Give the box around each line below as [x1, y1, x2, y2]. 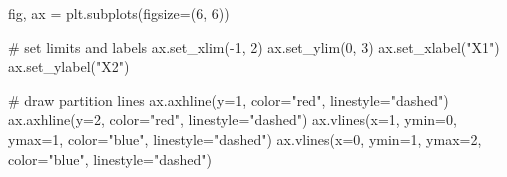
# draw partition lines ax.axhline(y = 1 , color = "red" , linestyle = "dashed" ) [8, 89, 449, 110]
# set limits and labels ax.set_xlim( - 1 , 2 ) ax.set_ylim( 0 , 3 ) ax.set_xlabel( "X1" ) [8, 36, 500, 57]
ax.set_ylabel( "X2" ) [8, 56, 130, 77]
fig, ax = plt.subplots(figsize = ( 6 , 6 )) [8, 3, 230, 23]
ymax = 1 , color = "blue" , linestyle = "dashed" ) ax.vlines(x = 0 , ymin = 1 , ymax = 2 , [8, 128, 482, 149]
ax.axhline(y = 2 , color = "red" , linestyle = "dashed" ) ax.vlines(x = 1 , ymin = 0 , [8, 109, 457, 130]
